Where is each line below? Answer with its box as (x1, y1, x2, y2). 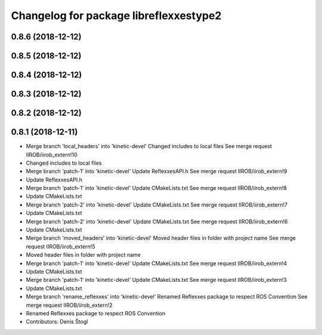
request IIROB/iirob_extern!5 (26, 242, 95, 250)
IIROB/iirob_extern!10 (26, 151, 78, 158)
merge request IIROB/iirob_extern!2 (26, 302, 113, 309)
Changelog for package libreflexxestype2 (11, 9, 222, 22)
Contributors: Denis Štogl (26, 318, 88, 325)
